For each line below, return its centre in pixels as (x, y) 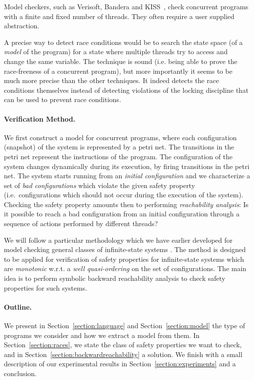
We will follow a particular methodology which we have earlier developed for (118, 240)
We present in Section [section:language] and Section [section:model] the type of (125, 326)
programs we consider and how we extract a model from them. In (102, 335)
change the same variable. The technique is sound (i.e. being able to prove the (121, 61)
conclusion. (20, 373)
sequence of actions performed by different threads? (81, 223)
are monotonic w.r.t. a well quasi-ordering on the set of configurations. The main (125, 268)
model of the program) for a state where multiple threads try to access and (116, 52)
